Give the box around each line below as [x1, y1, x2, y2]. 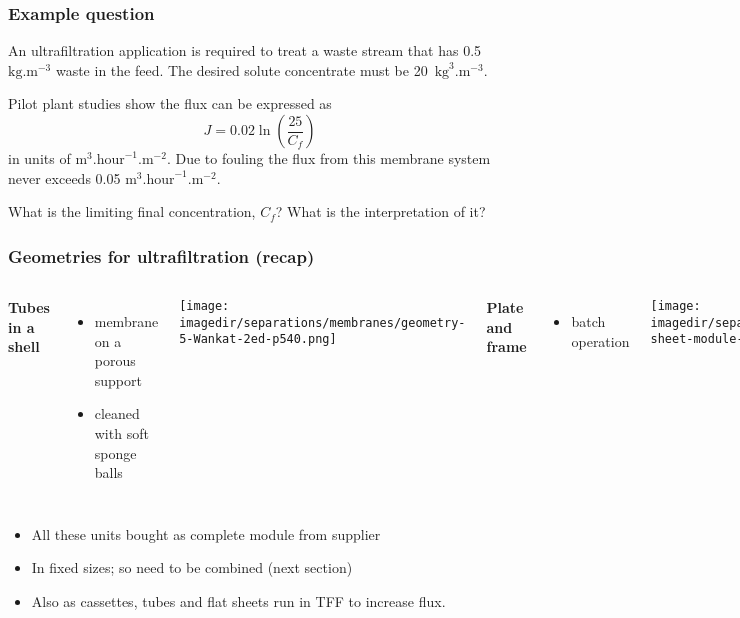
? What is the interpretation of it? [275, 201, 486, 222]
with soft [94, 422, 149, 443]
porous [94, 350, 136, 371]
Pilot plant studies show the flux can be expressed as [8, 93, 332, 114]
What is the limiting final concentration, [8, 201, 256, 222]
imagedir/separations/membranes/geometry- [179, 315, 466, 330]
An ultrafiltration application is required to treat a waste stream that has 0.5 [8, 40, 482, 61]
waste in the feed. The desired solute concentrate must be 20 [55, 59, 428, 80]
